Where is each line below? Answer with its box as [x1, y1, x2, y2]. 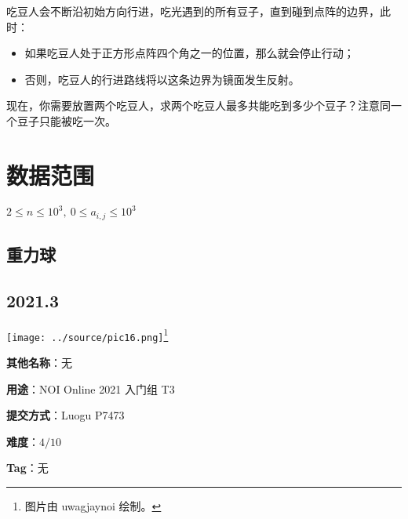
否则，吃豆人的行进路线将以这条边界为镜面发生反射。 [24, 71, 300, 87]
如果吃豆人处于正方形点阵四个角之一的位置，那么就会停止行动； [24, 45, 355, 61]
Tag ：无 [6, 459, 49, 476]
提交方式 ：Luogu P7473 [6, 407, 125, 423]
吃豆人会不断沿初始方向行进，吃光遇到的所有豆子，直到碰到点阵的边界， [6, 3, 380, 19]
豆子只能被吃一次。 [16, 112, 116, 129]
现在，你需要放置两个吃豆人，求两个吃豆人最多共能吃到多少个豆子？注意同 [6, 97, 391, 114]
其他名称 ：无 [6, 354, 72, 370]
